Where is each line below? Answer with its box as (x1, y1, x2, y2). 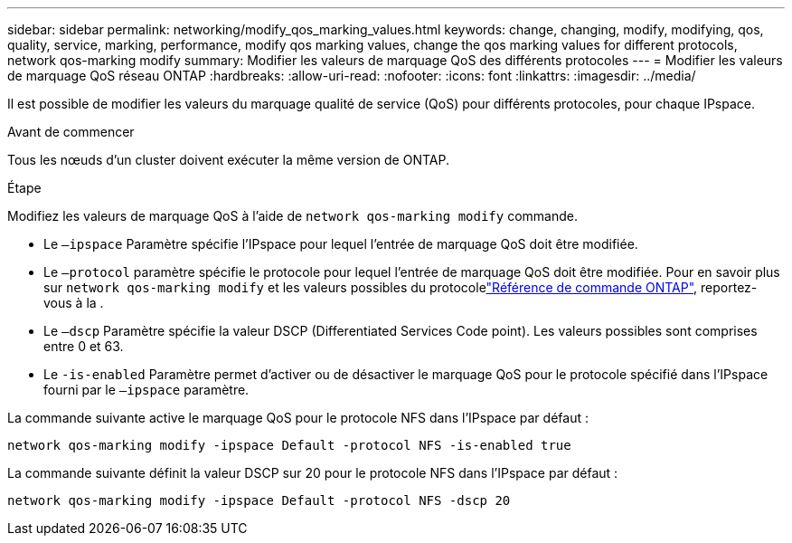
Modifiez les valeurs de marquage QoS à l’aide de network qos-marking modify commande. (7, 208, 578, 224)
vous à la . (43, 295, 104, 310)
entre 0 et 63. (43, 338, 124, 354)
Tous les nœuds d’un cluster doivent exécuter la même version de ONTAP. (7, 152, 449, 167)
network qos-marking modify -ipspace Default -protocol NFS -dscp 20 (7, 493, 511, 508)
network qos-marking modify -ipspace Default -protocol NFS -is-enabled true (7, 438, 571, 452)
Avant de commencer (7, 124, 135, 139)
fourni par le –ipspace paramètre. (43, 382, 250, 397)
